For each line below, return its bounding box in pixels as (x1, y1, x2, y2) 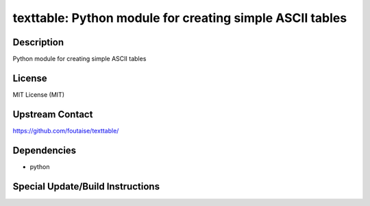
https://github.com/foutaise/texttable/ (12, 126, 119, 135)
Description (12, 36, 64, 48)
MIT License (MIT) (12, 90, 65, 99)
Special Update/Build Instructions (12, 181, 160, 192)
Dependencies (12, 144, 77, 156)
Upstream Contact (12, 108, 93, 120)
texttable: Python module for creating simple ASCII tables (12, 10, 347, 25)
